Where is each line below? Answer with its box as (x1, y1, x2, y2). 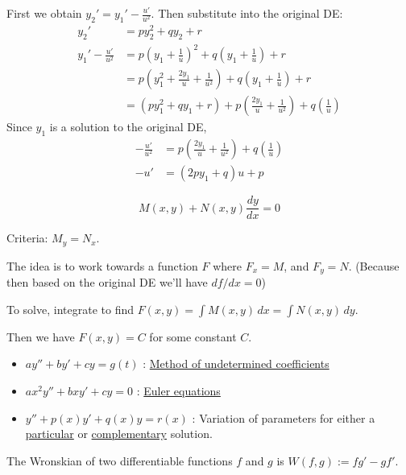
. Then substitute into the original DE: (151, 5, 343, 21)
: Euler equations (136, 382, 221, 399)
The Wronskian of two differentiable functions (6, 452, 233, 469)
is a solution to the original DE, (49, 118, 207, 135)
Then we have (6, 328, 75, 345)
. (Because (348, 257, 400, 274)
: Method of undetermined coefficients (143, 355, 329, 372)
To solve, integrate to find (6, 300, 135, 317)
